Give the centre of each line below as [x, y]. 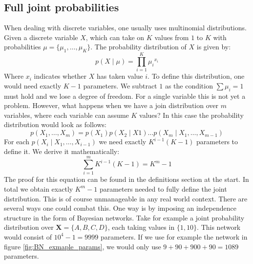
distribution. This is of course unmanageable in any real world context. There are [126, 198]
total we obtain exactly [39, 188]
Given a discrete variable [41, 37]
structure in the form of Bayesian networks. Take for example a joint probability [124, 217]
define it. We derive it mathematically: [62, 151]
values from [172, 37]
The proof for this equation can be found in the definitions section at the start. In [126, 179]
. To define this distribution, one [196, 76]
